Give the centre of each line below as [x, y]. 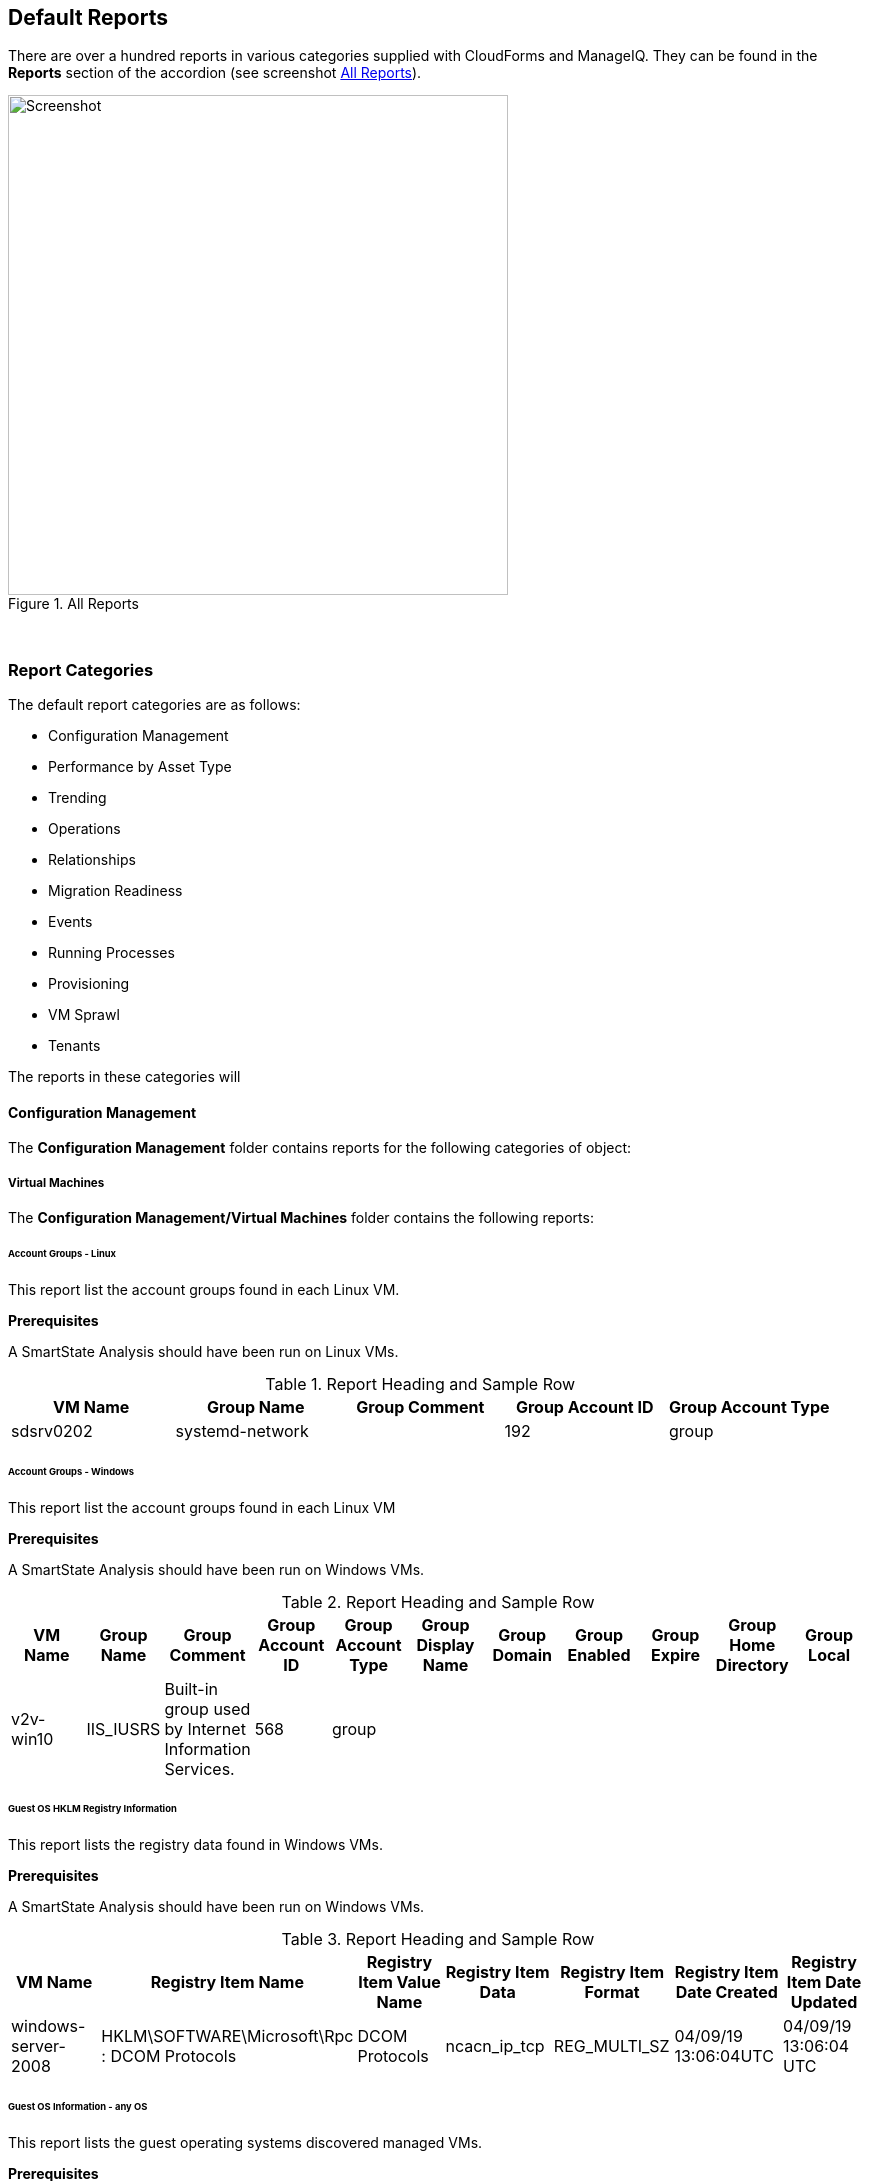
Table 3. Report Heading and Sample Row [438, 1939]
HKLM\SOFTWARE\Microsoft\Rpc [227, 2036]
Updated [824, 2002]
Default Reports [88, 17]
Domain [522, 1654]
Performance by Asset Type [140, 767]
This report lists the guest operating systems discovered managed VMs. [245, 2142]
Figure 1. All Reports [73, 604]
